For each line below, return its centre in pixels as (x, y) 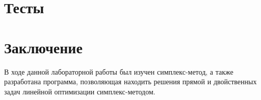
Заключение (43, 47)
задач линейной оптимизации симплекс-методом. (80, 91)
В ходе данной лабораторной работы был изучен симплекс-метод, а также (119, 71)
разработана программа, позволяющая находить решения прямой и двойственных (130, 81)
